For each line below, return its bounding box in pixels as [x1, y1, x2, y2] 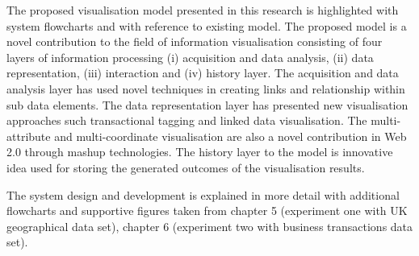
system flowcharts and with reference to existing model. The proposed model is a [6, 17, 407, 34]
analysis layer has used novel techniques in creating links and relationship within [6, 80, 405, 97]
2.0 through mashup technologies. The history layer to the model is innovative [6, 143, 393, 160]
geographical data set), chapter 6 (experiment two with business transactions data [6, 217, 413, 234]
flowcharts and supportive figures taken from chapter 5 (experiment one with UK [6, 202, 408, 219]
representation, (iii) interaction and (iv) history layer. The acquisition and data [6, 64, 399, 81]
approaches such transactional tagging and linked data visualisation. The [6, 112, 367, 129]
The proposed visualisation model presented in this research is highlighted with [6, 2, 399, 18]
